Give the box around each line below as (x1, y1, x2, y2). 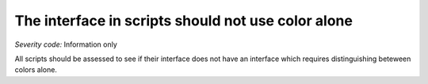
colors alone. (14, 65, 57, 74)
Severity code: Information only (14, 40, 118, 49)
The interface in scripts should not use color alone (14, 12, 353, 29)
